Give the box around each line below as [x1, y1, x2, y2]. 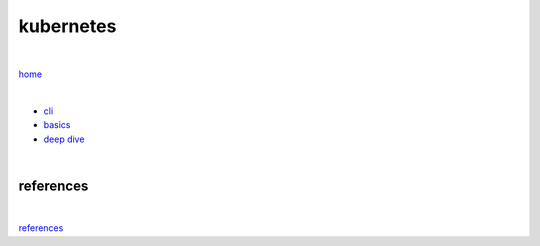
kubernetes [18, 15, 117, 37]
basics [43, 119, 71, 131]
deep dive [43, 133, 85, 145]
